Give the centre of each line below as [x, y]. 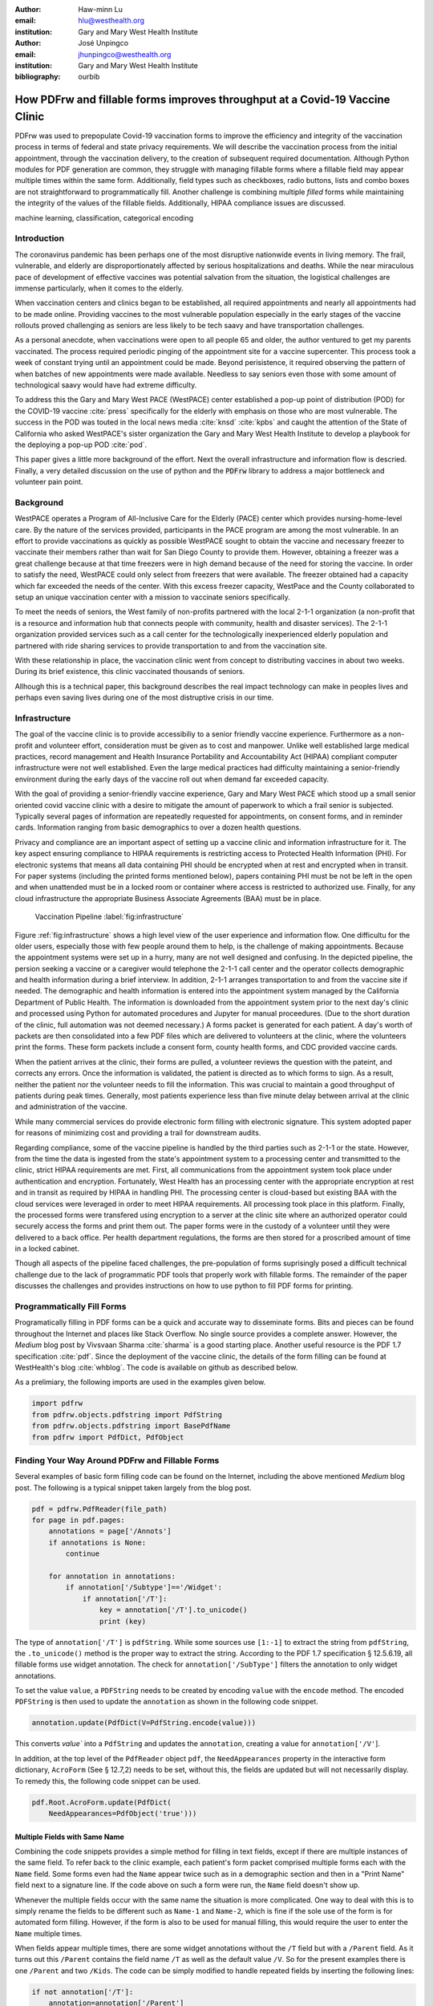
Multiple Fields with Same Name [69, 1837]
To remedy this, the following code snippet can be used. [107, 1781]
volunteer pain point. [49, 482]
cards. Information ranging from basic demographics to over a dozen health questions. [158, 827]
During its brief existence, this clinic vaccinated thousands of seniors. [130, 672]
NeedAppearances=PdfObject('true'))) [123, 1813]
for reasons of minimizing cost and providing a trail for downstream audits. [138, 1133]
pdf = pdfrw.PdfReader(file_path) [99, 1509]
